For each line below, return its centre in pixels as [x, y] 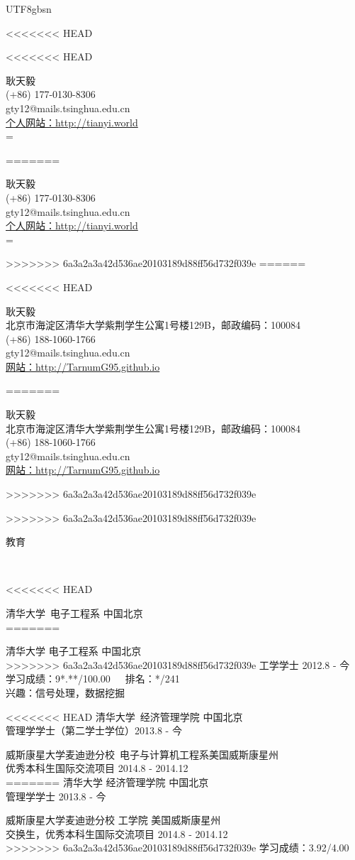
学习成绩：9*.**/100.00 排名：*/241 [93, 679]
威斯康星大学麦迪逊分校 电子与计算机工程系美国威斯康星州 [142, 754]
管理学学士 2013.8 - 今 [56, 796]
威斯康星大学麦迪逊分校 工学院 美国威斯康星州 [113, 820]
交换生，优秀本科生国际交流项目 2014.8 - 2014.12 [117, 833]
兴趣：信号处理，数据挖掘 [65, 692]
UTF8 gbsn [29, 9]
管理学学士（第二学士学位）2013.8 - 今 [94, 730]
